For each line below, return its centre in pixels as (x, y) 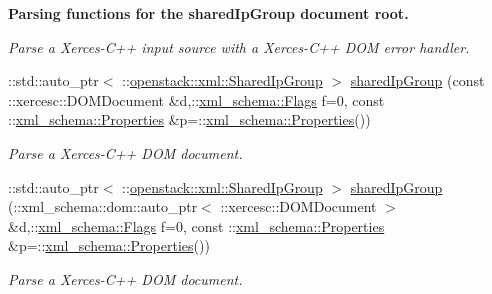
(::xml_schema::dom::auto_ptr (103, 206)
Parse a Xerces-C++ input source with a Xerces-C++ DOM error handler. (239, 46)
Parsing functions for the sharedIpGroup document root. (208, 13)
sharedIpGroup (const (417, 80)
